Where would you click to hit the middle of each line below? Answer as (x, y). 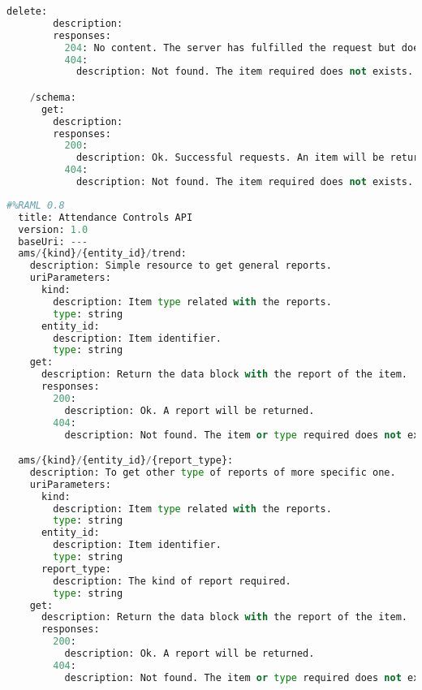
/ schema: (53, 97)
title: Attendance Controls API (105, 217)
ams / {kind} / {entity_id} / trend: (102, 254)
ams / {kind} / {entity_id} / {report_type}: (126, 461)
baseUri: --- (53, 241)
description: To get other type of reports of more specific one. (213, 472)
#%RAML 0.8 (36, 205)
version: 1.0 (53, 229)
